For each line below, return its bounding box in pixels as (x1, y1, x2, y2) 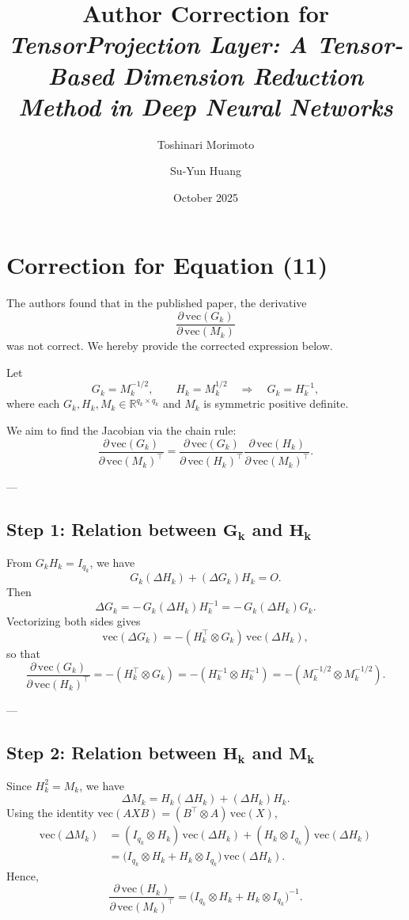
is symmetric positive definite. (203, 395, 349, 412)
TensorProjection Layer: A (8, 28, 308, 61)
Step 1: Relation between (6, 517, 217, 542)
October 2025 (172, 188, 239, 205)
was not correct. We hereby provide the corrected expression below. (6, 337, 333, 354)
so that (6, 644, 40, 661)
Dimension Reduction (123, 59, 364, 92)
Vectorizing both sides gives (6, 613, 141, 629)
